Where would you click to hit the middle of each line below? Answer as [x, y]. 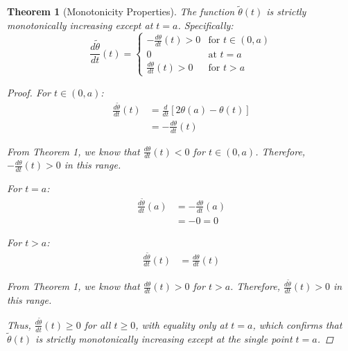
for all [97, 324]
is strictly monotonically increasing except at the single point [164, 338]
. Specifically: [206, 25]
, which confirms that [297, 324]
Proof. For [29, 92]
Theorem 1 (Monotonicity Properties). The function [121, 11]
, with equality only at [182, 324]
